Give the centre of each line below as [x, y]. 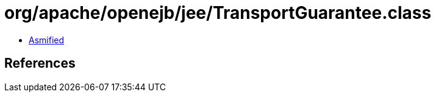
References [40, 63]
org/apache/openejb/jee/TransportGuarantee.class [218, 13]
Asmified [47, 40]
